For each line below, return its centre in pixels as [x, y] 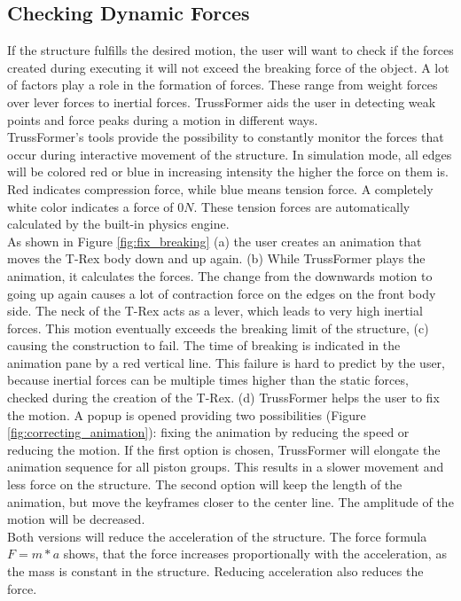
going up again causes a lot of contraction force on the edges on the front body [222, 293]
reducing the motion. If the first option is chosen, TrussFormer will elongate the [224, 449]
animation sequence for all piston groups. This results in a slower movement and [226, 467]
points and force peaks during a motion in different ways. [163, 119]
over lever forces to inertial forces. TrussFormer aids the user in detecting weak [222, 101]
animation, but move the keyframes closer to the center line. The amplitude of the [230, 501]
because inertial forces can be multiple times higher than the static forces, [208, 380]
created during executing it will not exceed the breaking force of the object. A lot [228, 67]
